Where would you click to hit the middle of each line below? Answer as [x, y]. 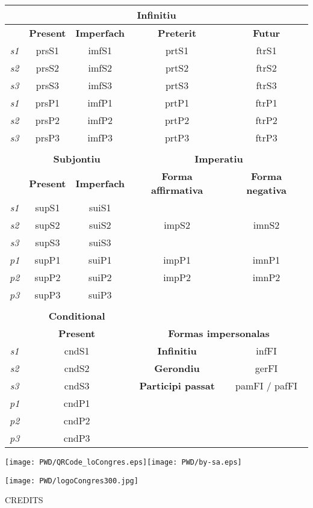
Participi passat [177, 386]
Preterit [177, 33]
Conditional [77, 316]
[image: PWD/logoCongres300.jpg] [72, 481]
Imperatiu [219, 159]
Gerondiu [177, 368]
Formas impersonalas [219, 333]
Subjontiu [77, 159]
